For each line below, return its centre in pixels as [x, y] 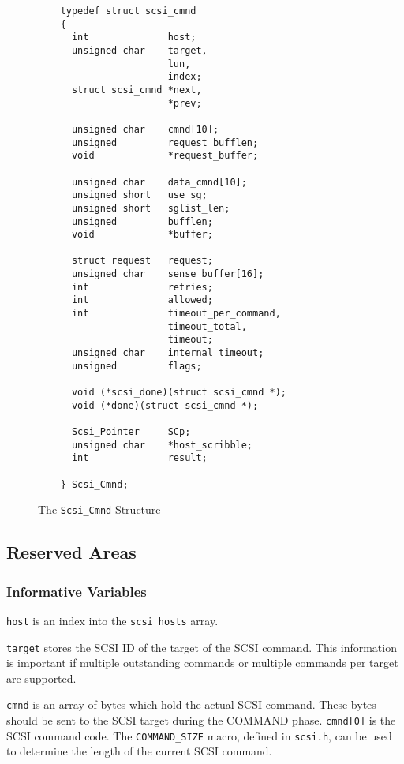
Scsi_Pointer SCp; [131, 432]
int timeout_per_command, [176, 314]
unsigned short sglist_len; [151, 208]
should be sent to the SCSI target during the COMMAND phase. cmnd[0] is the [201, 720]
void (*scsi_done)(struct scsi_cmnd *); [179, 393]
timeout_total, [207, 326]
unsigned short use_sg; [139, 195]
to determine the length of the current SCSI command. [139, 751]
